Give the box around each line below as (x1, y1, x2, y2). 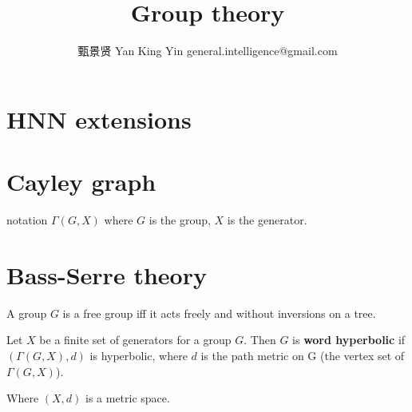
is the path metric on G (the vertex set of (200, 347, 405, 363)
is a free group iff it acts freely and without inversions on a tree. (62, 304, 376, 321)
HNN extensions (6, 102, 192, 135)
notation (6, 212, 48, 228)
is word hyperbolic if (292, 331, 406, 348)
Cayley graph (6, 165, 156, 198)
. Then (244, 331, 276, 348)
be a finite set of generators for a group (39, 331, 232, 348)
